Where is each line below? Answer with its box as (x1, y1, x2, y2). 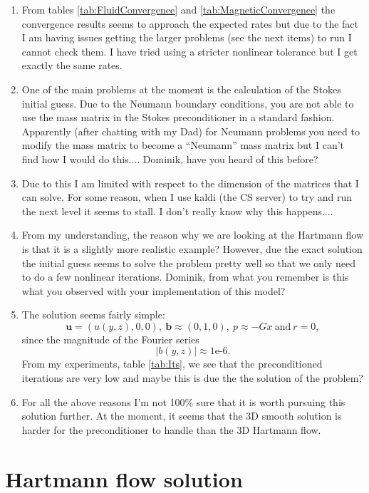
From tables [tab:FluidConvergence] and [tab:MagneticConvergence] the (21, 2, 336, 16)
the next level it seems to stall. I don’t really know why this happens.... (21, 203, 333, 218)
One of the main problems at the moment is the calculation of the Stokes (21, 81, 341, 96)
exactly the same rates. (21, 58, 123, 73)
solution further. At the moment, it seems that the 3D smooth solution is (21, 408, 342, 423)
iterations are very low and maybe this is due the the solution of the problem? (21, 370, 363, 385)
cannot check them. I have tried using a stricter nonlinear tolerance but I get (21, 43, 358, 58)
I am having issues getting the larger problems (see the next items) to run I (21, 30, 352, 45)
